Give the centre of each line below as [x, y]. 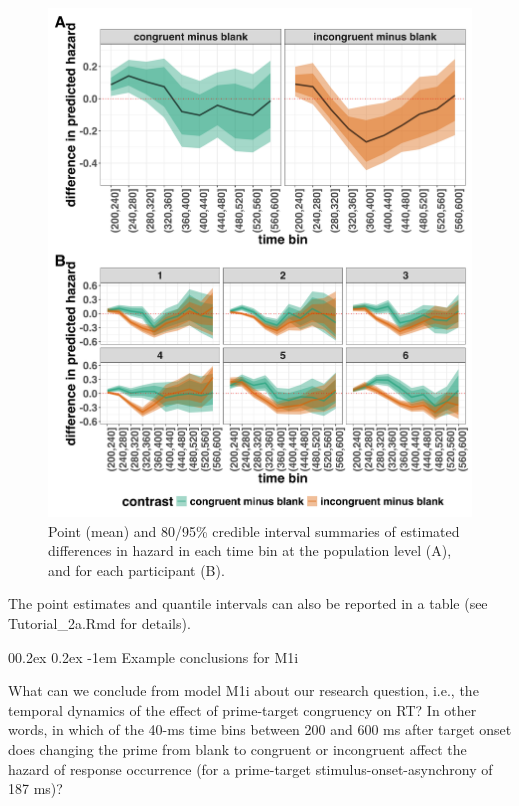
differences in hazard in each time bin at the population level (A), [250, 550]
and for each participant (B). [136, 569]
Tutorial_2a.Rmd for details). [99, 622]
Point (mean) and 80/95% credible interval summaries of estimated [254, 530]
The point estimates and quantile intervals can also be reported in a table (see [248, 603]
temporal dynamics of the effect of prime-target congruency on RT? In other [242, 709]
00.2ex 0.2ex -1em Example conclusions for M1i [153, 656]
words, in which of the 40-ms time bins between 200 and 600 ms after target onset [260, 729]
